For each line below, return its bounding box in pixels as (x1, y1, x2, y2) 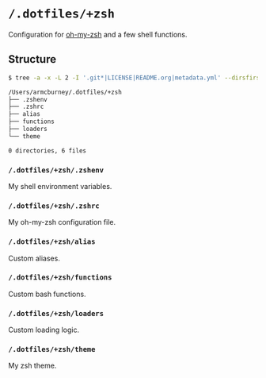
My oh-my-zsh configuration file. (8, 218, 116, 227)
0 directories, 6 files (8, 146, 87, 155)
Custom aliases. (8, 253, 61, 263)
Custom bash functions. (8, 289, 86, 299)
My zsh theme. (8, 361, 57, 371)
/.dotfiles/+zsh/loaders (8, 309, 104, 318)
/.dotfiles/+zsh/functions (8, 273, 112, 282)
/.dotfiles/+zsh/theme (8, 345, 96, 354)
